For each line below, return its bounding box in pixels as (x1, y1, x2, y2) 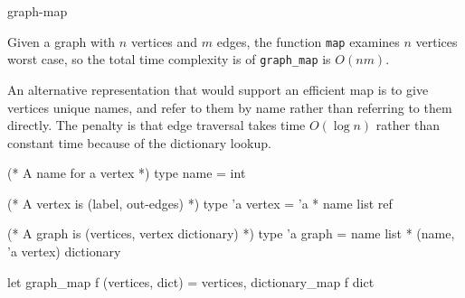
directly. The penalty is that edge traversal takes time (7, 116, 306, 135)
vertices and (130, 32, 198, 51)
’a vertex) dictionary (7, 242, 121, 261)
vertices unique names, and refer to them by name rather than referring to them (7, 98, 452, 116)
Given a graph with (7, 32, 116, 51)
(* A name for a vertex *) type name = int (7, 163, 246, 182)
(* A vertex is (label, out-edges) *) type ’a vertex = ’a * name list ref (7, 193, 393, 212)
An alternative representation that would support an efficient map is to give (7, 79, 429, 98)
